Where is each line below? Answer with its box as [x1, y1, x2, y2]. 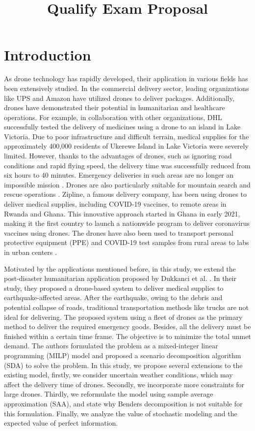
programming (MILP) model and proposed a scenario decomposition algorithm [4, 350, 241, 360]
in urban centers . [4, 247, 57, 257]
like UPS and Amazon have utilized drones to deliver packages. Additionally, [4, 92, 234, 103]
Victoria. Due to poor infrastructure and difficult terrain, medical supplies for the [4, 131, 249, 141]
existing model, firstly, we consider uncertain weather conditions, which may [4, 369, 233, 380]
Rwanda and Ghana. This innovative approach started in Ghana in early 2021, [4, 208, 240, 218]
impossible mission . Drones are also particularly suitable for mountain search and [4, 179, 251, 189]
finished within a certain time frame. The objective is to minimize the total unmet [4, 331, 251, 341]
